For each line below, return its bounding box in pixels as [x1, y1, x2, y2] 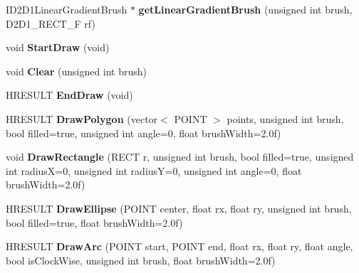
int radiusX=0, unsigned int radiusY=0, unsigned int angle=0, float [6, 163, 302, 178]
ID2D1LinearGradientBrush [6, 2, 128, 16]
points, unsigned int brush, [227, 111, 344, 126]
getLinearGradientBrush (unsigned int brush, [138, 2, 353, 16]
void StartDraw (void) [6, 40, 110, 55]
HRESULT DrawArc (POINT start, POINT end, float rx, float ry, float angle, [6, 239, 353, 254]
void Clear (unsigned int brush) [6, 63, 147, 78]
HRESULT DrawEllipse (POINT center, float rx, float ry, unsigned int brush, [6, 200, 352, 215]
